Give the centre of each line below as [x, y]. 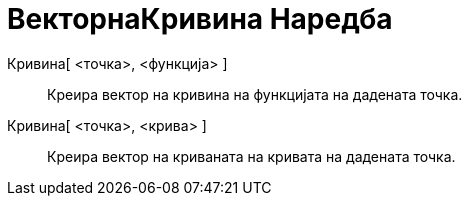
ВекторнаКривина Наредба [200, 19]
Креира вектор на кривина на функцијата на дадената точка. [255, 94]
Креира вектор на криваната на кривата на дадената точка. [251, 156]
